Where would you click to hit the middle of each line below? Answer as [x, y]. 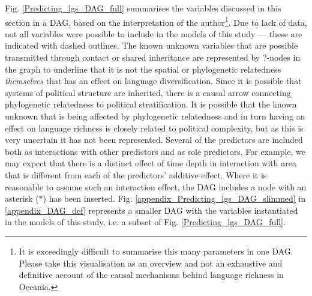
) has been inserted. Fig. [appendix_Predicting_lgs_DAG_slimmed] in [174, 198]
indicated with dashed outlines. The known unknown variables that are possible [151, 45]
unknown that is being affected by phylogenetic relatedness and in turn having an [155, 116]
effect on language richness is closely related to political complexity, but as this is [154, 128]
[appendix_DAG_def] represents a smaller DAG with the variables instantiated [151, 210]
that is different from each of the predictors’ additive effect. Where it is [136, 174]
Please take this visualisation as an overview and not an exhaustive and [151, 263]
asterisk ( [22, 198]
